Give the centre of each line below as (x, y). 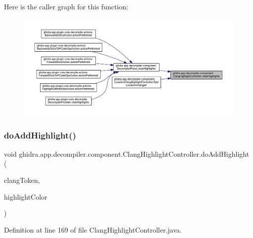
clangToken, (22, 180)
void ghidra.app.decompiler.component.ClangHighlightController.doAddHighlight (127, 153)
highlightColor (26, 196)
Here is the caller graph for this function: (66, 6)
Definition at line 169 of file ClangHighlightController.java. (93, 229)
